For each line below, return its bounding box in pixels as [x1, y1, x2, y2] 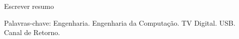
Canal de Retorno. [4, 27, 60, 38]
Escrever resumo [4, 1, 54, 11]
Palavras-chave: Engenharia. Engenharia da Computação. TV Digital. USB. [4, 17, 236, 28]
